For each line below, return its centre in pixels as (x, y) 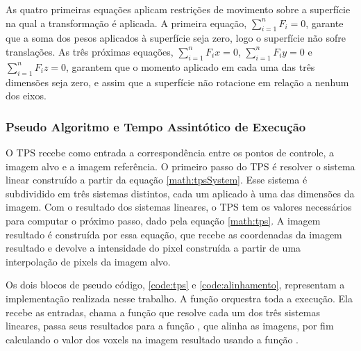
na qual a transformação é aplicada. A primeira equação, (126, 23)
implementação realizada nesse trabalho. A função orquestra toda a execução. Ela (179, 298)
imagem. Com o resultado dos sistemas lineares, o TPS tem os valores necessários (179, 207)
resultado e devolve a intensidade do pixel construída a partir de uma (153, 248)
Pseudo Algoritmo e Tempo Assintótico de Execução (156, 126)
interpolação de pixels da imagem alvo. (88, 261)
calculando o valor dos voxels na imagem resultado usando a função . (152, 339)
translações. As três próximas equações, (90, 51)
